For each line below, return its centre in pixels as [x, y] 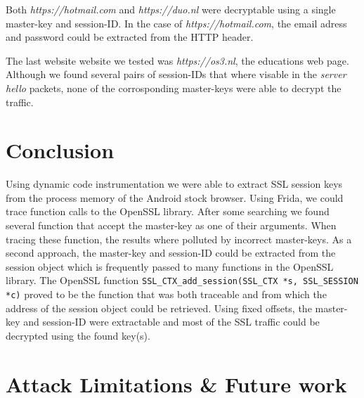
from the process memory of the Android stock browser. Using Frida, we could [175, 197]
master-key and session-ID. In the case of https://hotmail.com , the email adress [176, 23]
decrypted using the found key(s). [78, 335]
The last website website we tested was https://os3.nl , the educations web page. [177, 60]
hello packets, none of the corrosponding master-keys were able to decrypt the [174, 88]
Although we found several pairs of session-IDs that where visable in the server [176, 74]
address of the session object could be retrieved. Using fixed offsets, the [159, 308]
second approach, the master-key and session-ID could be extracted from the [171, 253]
